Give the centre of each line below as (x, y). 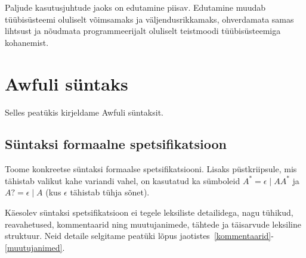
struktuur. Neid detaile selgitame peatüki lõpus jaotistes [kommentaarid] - (139, 236)
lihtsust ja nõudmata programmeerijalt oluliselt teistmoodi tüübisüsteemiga (143, 31)
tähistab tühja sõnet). (110, 192)
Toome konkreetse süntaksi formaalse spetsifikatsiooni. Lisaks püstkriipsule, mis (151, 169)
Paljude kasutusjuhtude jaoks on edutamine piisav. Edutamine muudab (135, 7)
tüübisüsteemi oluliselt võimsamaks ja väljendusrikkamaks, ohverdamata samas (149, 19)
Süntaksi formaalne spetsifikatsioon (116, 144)
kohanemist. (27, 42)
